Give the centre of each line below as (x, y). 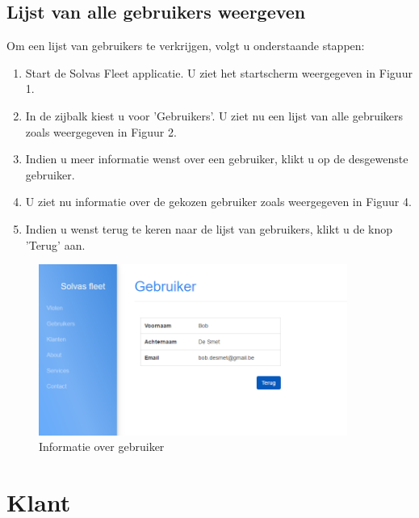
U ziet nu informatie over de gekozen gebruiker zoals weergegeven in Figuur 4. (218, 202)
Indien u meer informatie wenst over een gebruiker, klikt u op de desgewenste (217, 159)
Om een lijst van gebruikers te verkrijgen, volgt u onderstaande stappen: (186, 46)
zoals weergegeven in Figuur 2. (101, 131)
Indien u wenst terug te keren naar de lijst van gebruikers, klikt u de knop (209, 228)
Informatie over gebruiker (102, 446)
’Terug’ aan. (55, 244)
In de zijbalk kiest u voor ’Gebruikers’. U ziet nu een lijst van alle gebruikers (214, 115)
